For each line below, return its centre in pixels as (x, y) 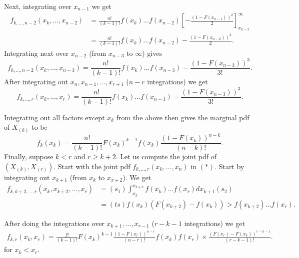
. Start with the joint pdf (92, 166)
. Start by (229, 166)
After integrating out (36, 81)
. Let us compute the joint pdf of (166, 156)
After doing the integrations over (54, 223)
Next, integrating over (38, 6)
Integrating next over (36, 53)
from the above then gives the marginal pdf (183, 117)
